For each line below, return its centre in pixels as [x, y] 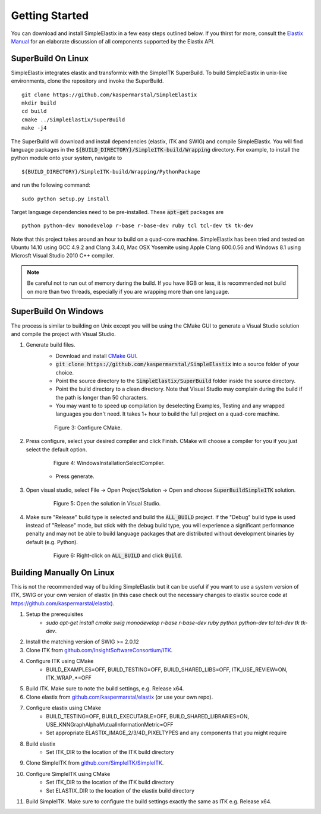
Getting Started [50, 15]
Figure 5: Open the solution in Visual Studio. [107, 504]
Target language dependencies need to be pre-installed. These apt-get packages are [117, 212]
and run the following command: [51, 185]
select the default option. [56, 450]
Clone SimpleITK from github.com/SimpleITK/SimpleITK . [95, 763]
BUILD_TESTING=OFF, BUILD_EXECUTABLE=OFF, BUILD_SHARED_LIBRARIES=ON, [148, 716]
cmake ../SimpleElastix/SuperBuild [73, 120]
